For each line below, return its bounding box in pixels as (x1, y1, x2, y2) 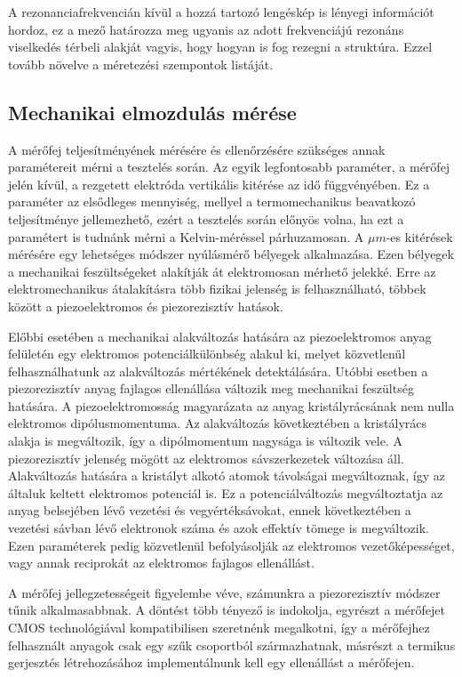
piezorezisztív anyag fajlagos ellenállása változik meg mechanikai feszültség (8, 379, 414, 398)
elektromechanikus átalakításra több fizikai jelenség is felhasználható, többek (8, 279, 426, 298)
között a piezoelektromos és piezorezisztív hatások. (8, 296, 283, 315)
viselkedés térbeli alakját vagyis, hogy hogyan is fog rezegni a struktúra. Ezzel (8, 37, 433, 56)
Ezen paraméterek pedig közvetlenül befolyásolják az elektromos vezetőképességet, (8, 536, 455, 554)
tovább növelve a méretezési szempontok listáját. (8, 54, 274, 73)
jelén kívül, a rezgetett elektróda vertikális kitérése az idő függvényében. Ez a (8, 174, 430, 193)
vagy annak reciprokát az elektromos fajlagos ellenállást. (8, 553, 315, 572)
